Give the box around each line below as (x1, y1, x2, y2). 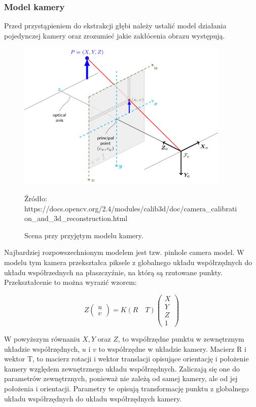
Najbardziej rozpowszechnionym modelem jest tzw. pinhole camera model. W (4, 247, 244, 257)
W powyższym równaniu (4, 333, 80, 344)
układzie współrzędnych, (4, 343, 80, 354)
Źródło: (24, 193, 47, 204)
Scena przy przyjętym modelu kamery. (24, 230, 143, 240)
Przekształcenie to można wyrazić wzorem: (4, 277, 137, 287)
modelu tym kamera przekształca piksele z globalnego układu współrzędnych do (4, 256, 252, 267)
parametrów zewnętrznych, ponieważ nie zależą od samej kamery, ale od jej (4, 373, 238, 384)
